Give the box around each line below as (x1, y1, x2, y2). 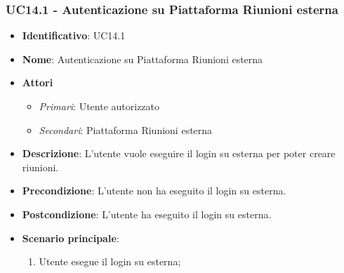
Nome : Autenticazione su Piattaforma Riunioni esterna (22, 51, 263, 66)
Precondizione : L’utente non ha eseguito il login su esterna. (22, 183, 286, 198)
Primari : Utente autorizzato (39, 99, 160, 113)
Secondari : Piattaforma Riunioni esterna (39, 122, 213, 137)
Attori (22, 75, 53, 90)
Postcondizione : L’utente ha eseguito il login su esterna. (22, 206, 272, 221)
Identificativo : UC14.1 (22, 28, 126, 43)
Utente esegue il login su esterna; (39, 254, 181, 269)
